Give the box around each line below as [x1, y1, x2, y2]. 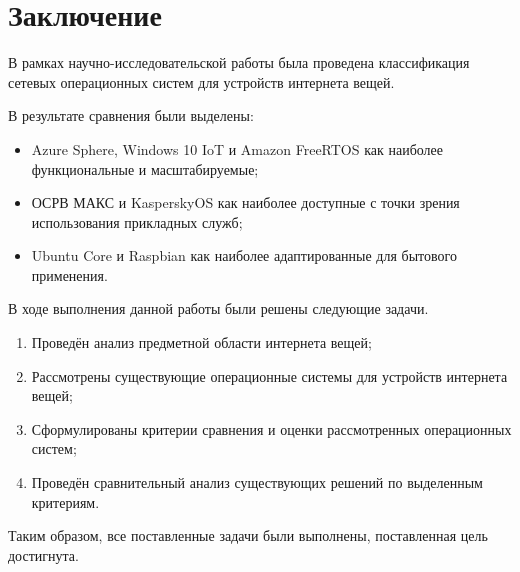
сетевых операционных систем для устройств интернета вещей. [8, 71, 395, 92]
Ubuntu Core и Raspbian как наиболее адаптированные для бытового [31, 245, 457, 266]
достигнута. [8, 544, 79, 565]
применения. [31, 264, 108, 285]
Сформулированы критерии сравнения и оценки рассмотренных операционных [31, 418, 512, 439]
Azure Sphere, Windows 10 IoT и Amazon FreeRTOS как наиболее [31, 138, 444, 159]
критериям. [31, 491, 100, 512]
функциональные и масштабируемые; [31, 158, 259, 179]
